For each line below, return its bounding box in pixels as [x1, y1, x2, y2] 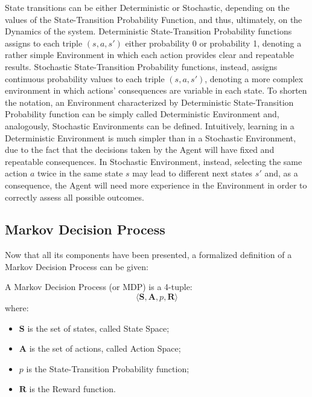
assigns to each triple [5, 36, 83, 49]
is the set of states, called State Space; [27, 321, 170, 334]
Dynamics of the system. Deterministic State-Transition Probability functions [5, 25, 292, 37]
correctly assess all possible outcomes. [5, 190, 144, 203]
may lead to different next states [132, 167, 253, 179]
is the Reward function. [29, 382, 116, 395]
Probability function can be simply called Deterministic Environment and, [5, 108, 279, 120]
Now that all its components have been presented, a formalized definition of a [5, 248, 292, 261]
